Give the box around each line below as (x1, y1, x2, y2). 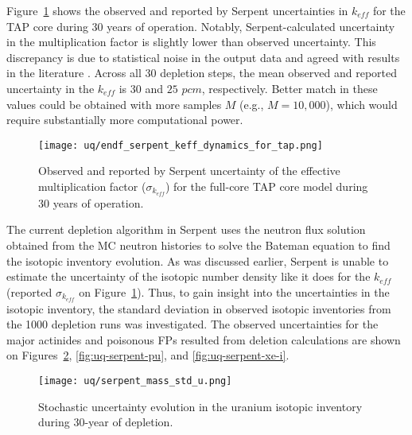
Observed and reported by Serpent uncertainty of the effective (38, 162, 340, 179)
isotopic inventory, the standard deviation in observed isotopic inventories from (6, 300, 391, 317)
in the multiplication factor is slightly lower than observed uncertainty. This (6, 33, 376, 50)
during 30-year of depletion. (38, 414, 173, 430)
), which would (325, 95, 398, 112)
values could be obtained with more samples (6, 95, 222, 112)
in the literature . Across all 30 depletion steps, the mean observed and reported (6, 64, 398, 81)
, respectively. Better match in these (201, 80, 378, 96)
